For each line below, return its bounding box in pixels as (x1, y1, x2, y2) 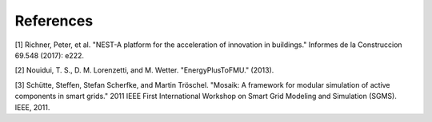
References (14, 12, 94, 30)
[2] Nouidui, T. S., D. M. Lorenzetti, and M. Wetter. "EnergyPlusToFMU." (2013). (14, 65, 274, 75)
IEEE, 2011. (14, 102, 50, 112)
